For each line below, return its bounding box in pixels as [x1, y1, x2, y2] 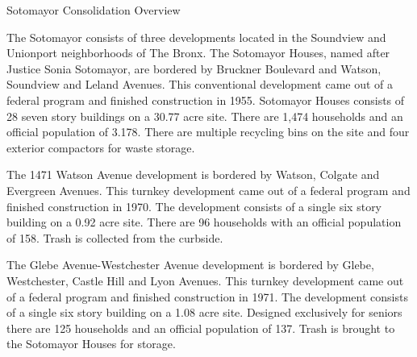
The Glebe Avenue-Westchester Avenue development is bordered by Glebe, [6, 256, 374, 273]
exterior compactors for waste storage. [6, 139, 195, 156]
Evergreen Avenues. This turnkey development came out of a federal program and [6, 181, 411, 198]
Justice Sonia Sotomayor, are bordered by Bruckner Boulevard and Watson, [6, 60, 382, 77]
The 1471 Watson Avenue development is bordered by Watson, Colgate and [6, 166, 380, 183]
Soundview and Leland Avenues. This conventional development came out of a [6, 76, 394, 93]
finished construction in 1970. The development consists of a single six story [6, 197, 382, 214]
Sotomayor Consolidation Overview [6, 2, 181, 18]
